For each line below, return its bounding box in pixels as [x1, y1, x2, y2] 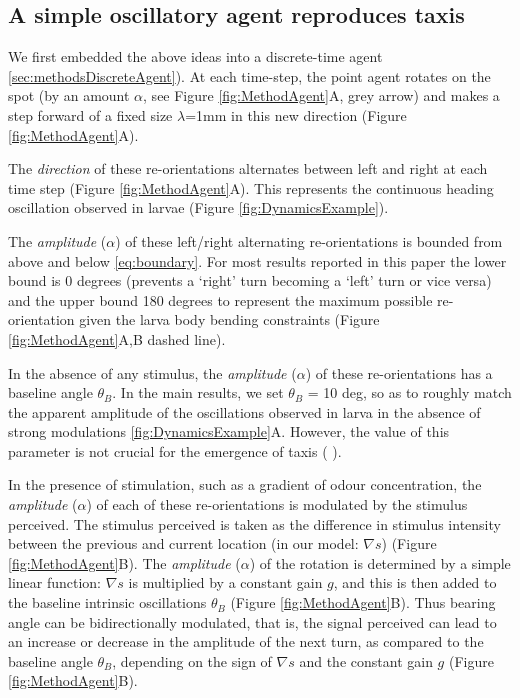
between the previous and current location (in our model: [8, 533, 359, 554]
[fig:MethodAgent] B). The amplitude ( [8, 552, 241, 573]
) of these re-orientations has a [305, 362, 493, 383]
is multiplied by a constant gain [128, 572, 323, 593]
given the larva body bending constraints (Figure [79, 309, 380, 330]
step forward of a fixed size [8, 104, 173, 125]
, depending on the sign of [112, 650, 272, 671]
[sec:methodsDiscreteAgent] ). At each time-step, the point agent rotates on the [8, 65, 491, 86]
